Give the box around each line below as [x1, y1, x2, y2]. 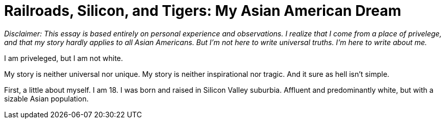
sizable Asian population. [4, 94, 89, 103]
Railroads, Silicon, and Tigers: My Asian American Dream [4, 2, 401, 19]
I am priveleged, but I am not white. [4, 53, 123, 63]
